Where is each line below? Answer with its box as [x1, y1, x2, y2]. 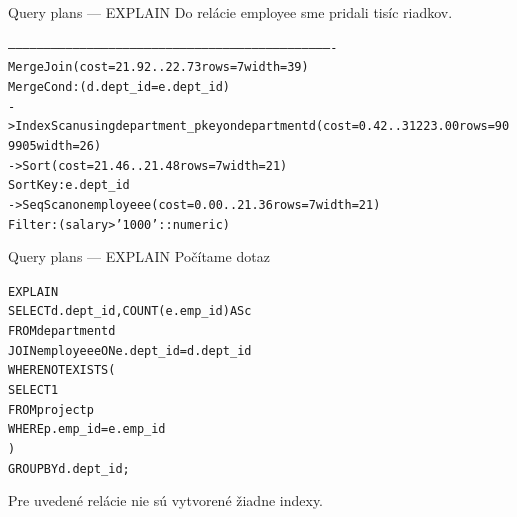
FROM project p [8, 402, 94, 417]
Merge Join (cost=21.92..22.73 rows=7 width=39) [8, 60, 309, 75]
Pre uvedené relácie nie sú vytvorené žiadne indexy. [8, 490, 323, 511]
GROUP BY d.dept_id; [8, 461, 130, 476]
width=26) [36, 138, 102, 153]
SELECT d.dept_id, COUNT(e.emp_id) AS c [8, 304, 252, 319]
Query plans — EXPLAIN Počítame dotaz [8, 246, 270, 267]
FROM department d [8, 324, 116, 339]
